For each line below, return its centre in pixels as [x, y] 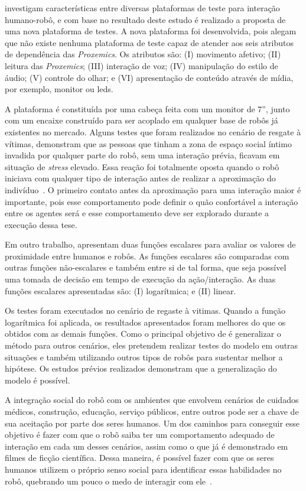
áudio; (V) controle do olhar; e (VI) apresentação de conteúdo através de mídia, [149, 77]
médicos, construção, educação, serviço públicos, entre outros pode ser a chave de [152, 411]
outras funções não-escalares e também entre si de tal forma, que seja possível [146, 267]
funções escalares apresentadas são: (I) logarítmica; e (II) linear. [121, 290]
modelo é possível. [38, 380]
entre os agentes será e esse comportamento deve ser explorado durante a [137, 213]
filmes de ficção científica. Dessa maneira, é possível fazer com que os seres [139, 458]
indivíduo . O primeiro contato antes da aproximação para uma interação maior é [153, 189]
